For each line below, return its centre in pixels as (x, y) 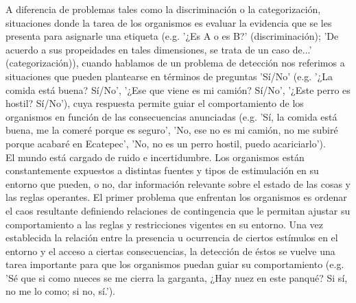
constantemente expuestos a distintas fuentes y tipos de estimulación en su (162, 170)
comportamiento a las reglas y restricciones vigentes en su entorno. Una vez (164, 224)
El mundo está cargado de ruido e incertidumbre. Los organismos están (155, 157)
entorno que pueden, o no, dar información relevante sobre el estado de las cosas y (178, 183)
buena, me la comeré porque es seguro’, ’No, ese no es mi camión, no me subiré (172, 130)
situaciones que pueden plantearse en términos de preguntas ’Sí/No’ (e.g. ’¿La (169, 76)
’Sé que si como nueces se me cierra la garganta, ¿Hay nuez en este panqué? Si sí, (177, 277)
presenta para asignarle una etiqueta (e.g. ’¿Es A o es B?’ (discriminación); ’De (172, 36)
